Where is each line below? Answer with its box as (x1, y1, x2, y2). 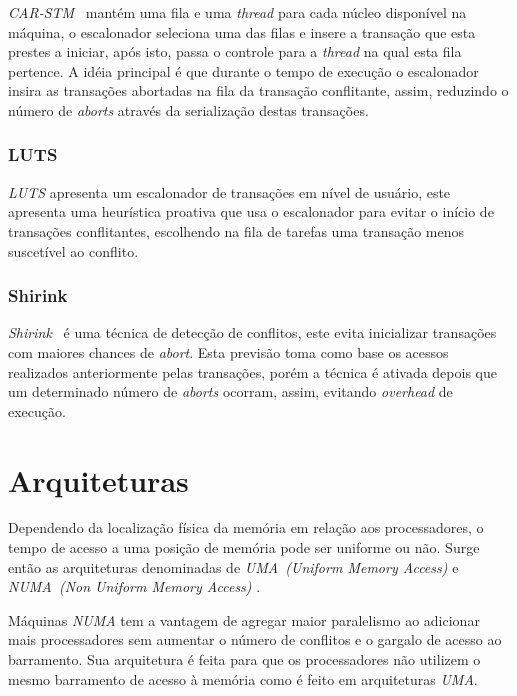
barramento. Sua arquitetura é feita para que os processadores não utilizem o (8, 649, 481, 670)
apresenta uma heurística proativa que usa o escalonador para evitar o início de (8, 201, 494, 222)
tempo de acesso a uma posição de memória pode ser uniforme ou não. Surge (8, 537, 480, 558)
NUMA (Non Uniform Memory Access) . (8, 576, 261, 597)
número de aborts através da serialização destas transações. (8, 99, 369, 120)
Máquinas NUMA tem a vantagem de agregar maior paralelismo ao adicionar (8, 609, 480, 630)
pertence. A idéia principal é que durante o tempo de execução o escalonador (8, 60, 479, 81)
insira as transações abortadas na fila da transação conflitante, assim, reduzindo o (8, 80, 509, 101)
